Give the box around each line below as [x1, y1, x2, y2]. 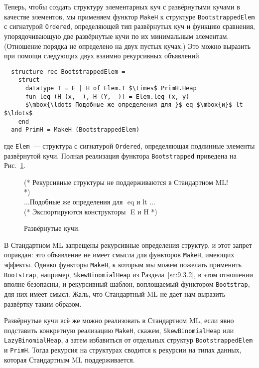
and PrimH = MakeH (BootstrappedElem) [11, 126, 140, 134]
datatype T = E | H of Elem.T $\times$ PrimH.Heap [25, 85, 197, 92]
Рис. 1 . [4, 160, 26, 171]
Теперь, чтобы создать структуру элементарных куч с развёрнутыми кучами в [4, 1, 240, 11]
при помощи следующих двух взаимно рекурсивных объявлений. [4, 50, 201, 61]
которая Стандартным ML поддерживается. [4, 354, 135, 365]
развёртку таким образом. [4, 298, 82, 309]
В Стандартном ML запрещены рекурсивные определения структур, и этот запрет [4, 239, 252, 250]
